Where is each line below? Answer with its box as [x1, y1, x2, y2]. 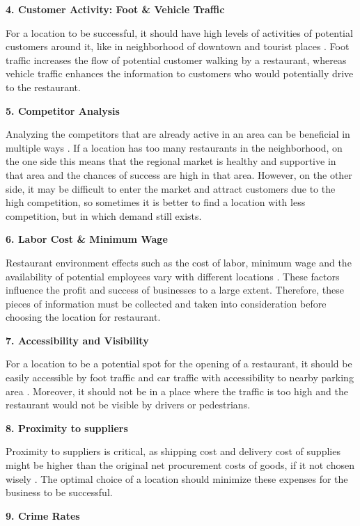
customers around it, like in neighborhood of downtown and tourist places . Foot [6, 39, 350, 54]
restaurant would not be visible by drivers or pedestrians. [6, 397, 251, 412]
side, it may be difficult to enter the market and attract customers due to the [6, 181, 336, 196]
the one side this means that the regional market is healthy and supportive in [6, 154, 336, 168]
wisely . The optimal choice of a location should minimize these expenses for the [6, 471, 348, 486]
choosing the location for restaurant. [6, 310, 161, 324]
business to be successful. [6, 485, 113, 500]
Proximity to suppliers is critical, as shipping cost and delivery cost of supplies [6, 444, 341, 459]
